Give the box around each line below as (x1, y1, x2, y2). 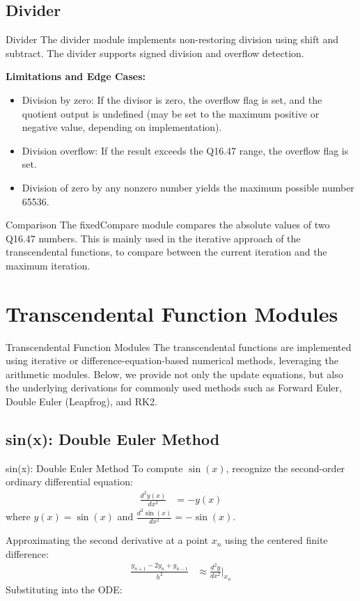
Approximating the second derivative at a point (6, 533, 209, 547)
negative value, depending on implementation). (22, 120, 222, 134)
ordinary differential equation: (6, 474, 133, 489)
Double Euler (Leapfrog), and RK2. (6, 394, 157, 409)
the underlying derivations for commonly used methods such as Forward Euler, (6, 380, 342, 395)
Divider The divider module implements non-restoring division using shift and (6, 32, 338, 47)
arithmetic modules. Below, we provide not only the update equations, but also (6, 366, 343, 381)
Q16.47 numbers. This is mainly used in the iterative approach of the (6, 231, 301, 245)
